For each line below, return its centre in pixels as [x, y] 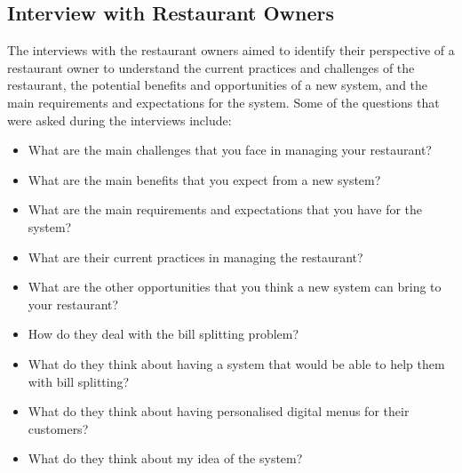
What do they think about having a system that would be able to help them [236, 363]
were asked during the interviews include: [119, 120]
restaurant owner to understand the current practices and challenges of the [211, 67]
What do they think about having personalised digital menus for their [219, 411]
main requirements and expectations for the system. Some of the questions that [223, 102]
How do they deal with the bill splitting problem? [163, 334]
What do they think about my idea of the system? [165, 458]
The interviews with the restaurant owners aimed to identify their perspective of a [231, 50]
